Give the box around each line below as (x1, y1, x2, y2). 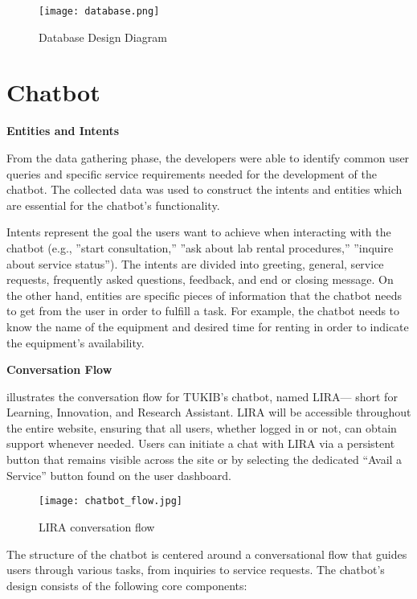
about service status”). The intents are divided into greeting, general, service (6, 255, 384, 272)
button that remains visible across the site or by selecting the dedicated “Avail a (6, 451, 403, 468)
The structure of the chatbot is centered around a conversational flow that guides (6, 545, 407, 562)
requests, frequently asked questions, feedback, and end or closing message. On (6, 271, 394, 288)
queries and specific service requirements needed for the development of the (6, 165, 377, 182)
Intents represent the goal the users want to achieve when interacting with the (6, 224, 391, 240)
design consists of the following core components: (6, 576, 247, 593)
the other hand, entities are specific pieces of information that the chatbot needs (6, 286, 402, 303)
